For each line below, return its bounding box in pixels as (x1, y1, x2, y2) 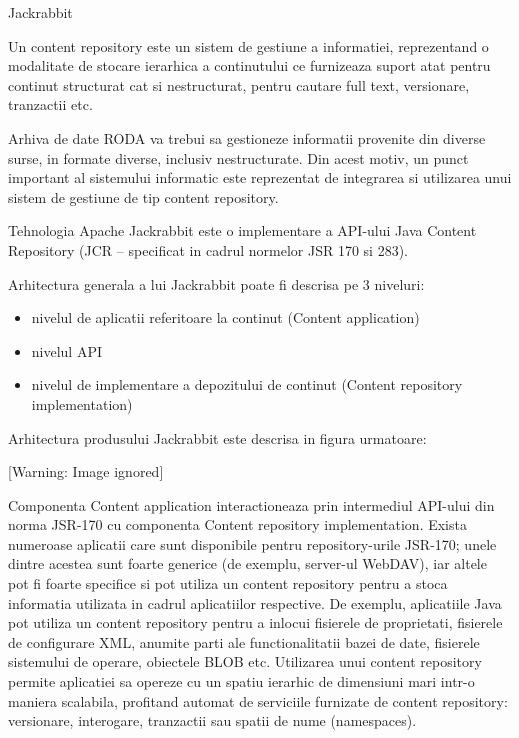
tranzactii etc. (8, 94, 93, 115)
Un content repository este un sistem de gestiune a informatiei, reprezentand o (8, 35, 489, 56)
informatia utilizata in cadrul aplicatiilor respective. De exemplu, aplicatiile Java (8, 592, 502, 613)
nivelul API (31, 340, 103, 361)
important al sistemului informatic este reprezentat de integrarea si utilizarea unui (8, 167, 512, 188)
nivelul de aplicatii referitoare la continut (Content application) (31, 307, 420, 328)
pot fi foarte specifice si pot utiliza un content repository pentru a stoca (8, 573, 448, 594)
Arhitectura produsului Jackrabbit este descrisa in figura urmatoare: (8, 427, 427, 448)
